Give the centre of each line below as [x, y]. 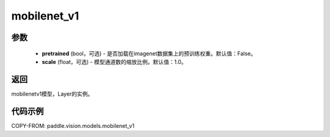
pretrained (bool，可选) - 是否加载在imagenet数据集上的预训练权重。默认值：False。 [149, 53]
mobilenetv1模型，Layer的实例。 [52, 94]
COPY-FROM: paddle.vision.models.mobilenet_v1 [73, 125]
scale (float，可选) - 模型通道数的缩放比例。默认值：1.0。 [114, 61]
